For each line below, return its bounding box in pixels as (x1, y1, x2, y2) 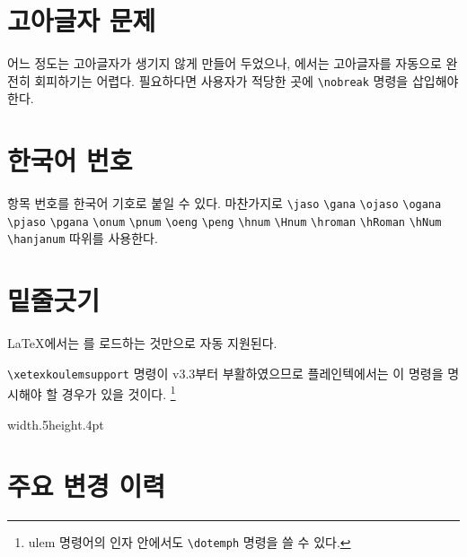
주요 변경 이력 (7, 467, 166, 504)
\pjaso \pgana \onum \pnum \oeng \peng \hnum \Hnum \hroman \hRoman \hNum (7, 215, 442, 229)
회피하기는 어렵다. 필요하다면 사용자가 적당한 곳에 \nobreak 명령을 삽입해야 (34, 71, 459, 90)
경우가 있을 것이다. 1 (61, 382, 176, 404)
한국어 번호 (7, 142, 133, 178)
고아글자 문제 (7, 2, 156, 39)
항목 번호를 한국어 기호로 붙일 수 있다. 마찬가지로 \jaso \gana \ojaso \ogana (7, 194, 442, 213)
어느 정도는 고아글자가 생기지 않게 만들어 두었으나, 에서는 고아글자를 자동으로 (7, 54, 442, 73)
